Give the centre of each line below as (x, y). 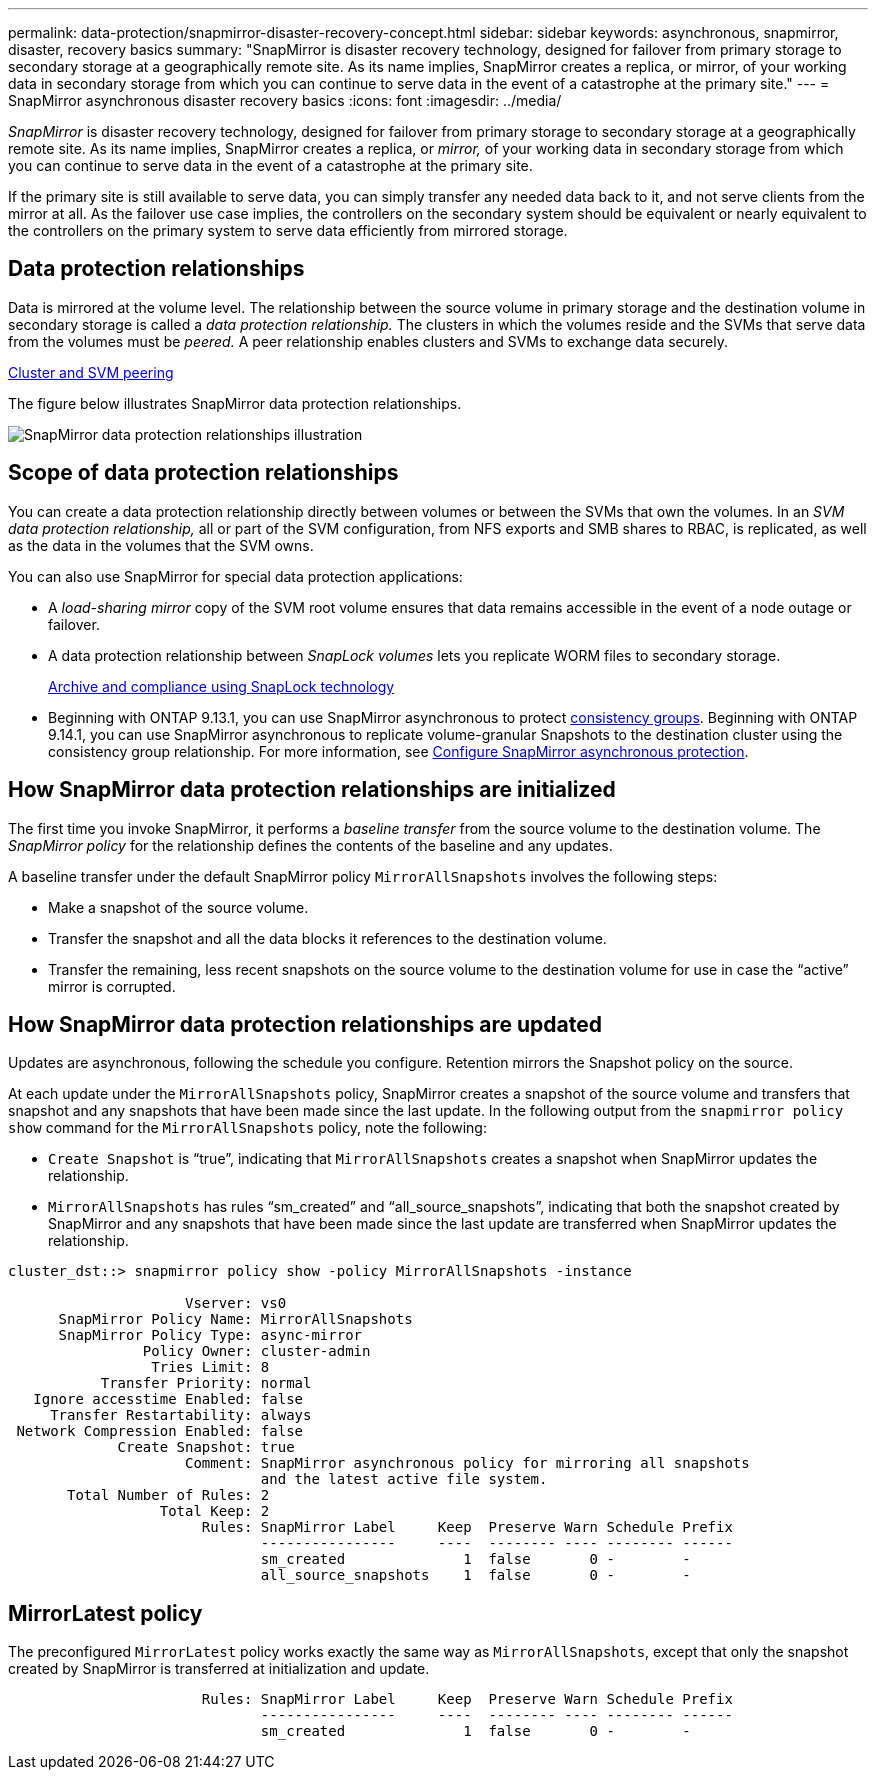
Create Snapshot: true (206, 1447)
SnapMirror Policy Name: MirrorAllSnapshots (235, 1319)
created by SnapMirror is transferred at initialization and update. (219, 1669)
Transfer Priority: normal (206, 1383)
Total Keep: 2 (214, 1511)
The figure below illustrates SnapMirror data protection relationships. (235, 403)
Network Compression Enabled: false (160, 1431)
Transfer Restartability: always (181, 1415)
